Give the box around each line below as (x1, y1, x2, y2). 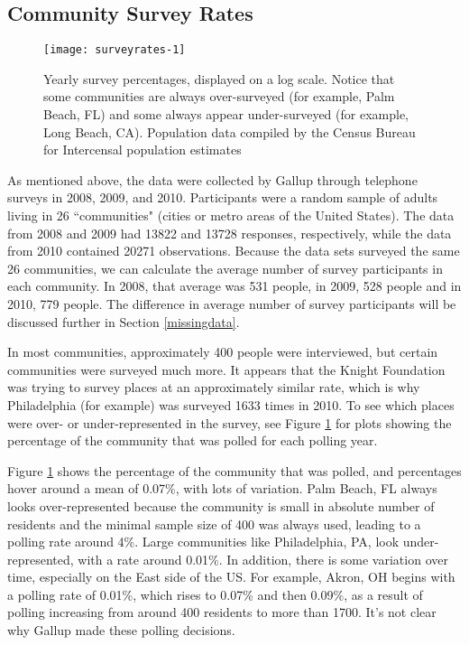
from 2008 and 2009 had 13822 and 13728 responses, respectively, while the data (7, 223, 452, 242)
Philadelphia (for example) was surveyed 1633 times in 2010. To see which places (7, 395, 455, 414)
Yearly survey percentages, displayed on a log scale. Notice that (43, 69, 395, 88)
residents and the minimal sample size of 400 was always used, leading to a (7, 514, 421, 533)
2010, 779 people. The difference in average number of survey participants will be (7, 294, 456, 313)
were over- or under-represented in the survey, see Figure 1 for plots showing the (7, 413, 452, 432)
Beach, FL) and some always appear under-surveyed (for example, (43, 105, 409, 124)
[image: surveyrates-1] (43, 43, 186, 57)
